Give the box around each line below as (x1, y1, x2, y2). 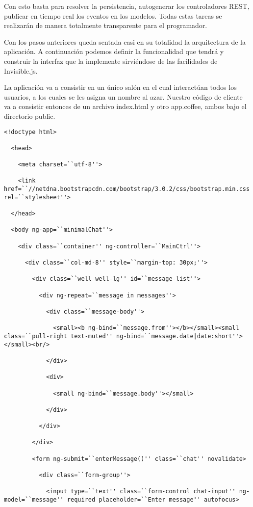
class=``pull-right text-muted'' (4, 332, 113, 340)
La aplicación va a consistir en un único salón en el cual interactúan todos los (4, 82, 237, 92)
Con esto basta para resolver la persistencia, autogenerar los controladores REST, (4, 1, 250, 11)
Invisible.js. (4, 65, 38, 76)
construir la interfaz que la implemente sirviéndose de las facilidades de (4, 55, 218, 66)
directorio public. (4, 110, 55, 121)
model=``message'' (4, 496, 64, 504)
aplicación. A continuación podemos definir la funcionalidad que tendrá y (4, 46, 224, 56)
